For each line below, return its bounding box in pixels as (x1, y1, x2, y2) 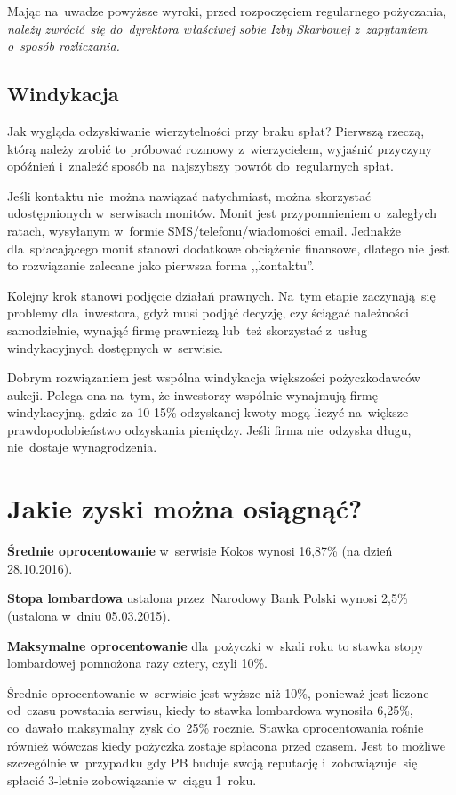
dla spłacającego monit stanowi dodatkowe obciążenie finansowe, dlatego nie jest (7, 238, 450, 257)
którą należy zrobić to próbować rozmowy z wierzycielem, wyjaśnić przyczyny (7, 139, 432, 157)
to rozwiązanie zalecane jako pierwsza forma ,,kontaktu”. (7, 256, 315, 275)
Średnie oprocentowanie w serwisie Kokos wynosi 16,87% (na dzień (7, 542, 393, 560)
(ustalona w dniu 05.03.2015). (7, 606, 171, 624)
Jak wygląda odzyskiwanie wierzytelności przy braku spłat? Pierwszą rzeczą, (7, 121, 425, 140)
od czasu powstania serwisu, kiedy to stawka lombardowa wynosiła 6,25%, (7, 701, 413, 719)
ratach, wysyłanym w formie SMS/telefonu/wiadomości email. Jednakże (7, 221, 402, 239)
